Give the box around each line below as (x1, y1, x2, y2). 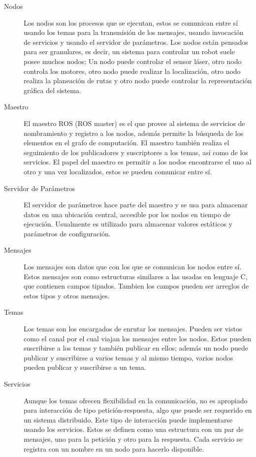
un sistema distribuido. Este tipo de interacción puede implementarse (24, 414, 233, 424)
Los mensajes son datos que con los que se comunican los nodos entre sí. (24, 261, 242, 272)
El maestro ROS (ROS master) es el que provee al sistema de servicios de (24, 118, 245, 128)
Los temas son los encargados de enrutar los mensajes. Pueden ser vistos (24, 324, 242, 334)
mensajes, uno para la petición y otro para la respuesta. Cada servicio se (24, 433, 243, 444)
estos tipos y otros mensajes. (24, 290, 110, 300)
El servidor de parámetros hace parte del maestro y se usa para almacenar (24, 199, 248, 210)
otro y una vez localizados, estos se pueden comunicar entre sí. (24, 166, 212, 176)
